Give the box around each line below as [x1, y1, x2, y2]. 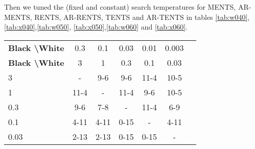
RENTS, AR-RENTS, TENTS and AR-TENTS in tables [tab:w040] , [34, 11, 250, 22]
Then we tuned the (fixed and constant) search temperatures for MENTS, [4, 2, 236, 12]
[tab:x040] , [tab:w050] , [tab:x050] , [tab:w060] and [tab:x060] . [4, 21, 188, 32]
